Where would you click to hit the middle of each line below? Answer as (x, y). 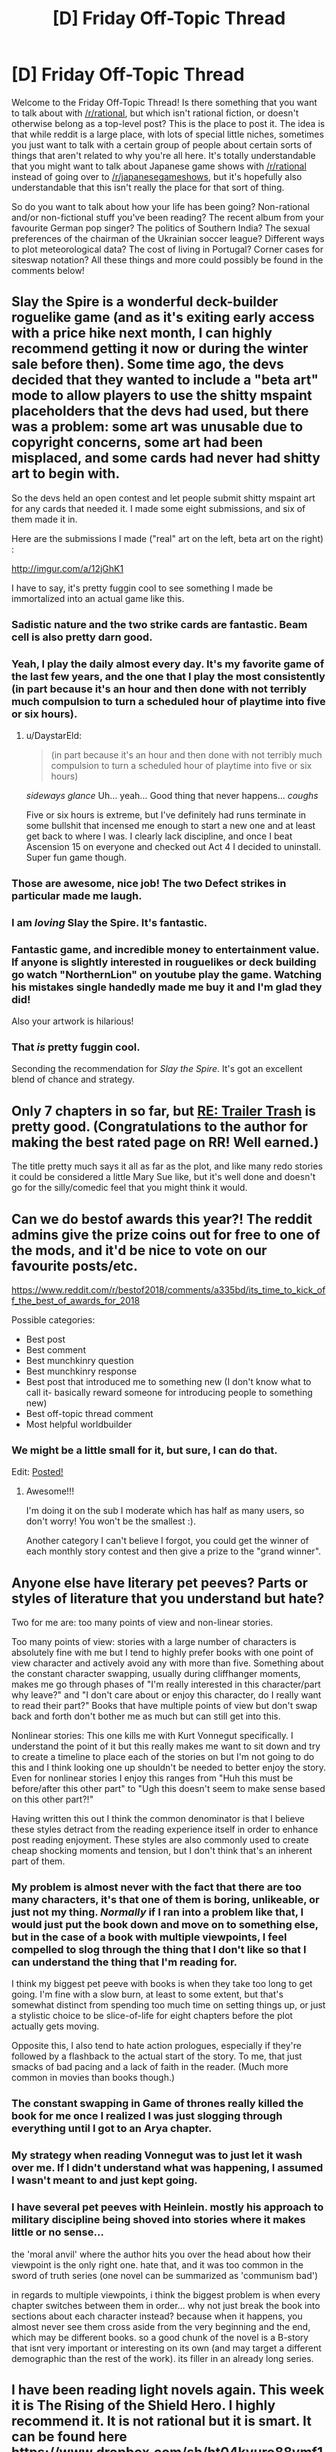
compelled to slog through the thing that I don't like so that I (159, 1950)
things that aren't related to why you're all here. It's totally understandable (163, 155)
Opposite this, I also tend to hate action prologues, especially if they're (157, 2046)
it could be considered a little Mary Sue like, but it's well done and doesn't (163, 1177)
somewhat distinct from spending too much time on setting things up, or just (168, 2005)
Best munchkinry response (81, 1371)
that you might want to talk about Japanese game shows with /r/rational (159, 166)
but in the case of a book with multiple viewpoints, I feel (149, 1937)
